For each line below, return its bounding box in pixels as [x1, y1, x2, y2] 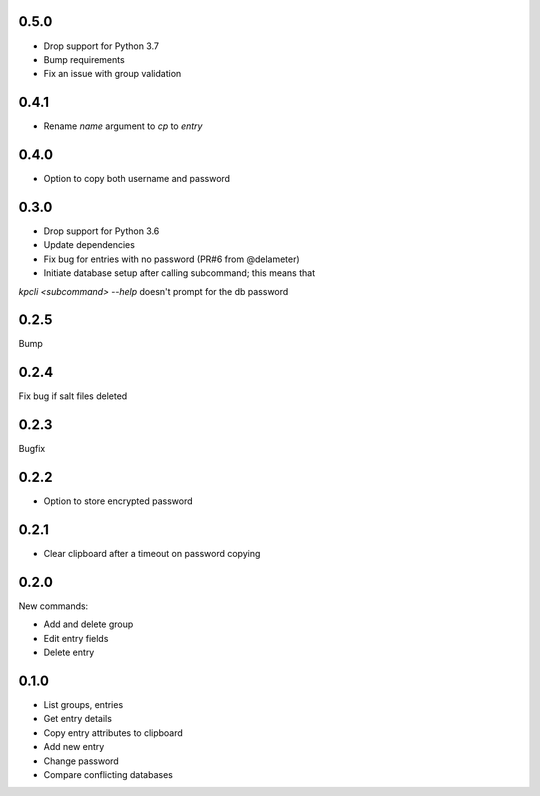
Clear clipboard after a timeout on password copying [43, 548, 261, 560]
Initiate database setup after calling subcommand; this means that [43, 267, 315, 279]
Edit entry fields [43, 632, 109, 644]
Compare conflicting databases [43, 769, 174, 781]
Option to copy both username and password [43, 173, 230, 185]
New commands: [18, 600, 89, 612]
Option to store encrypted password [43, 495, 194, 507]
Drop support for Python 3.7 [43, 40, 160, 52]
